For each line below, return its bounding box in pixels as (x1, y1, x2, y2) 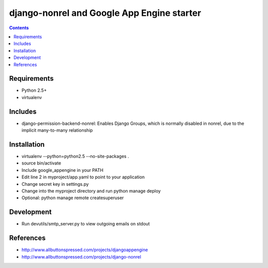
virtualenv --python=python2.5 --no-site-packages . (21, 154, 129, 159)
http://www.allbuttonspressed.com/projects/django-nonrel (21, 254, 141, 260)
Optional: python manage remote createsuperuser (21, 195, 124, 201)
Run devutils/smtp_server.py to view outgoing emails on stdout (21, 221, 150, 227)
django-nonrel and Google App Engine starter (9, 7, 201, 18)
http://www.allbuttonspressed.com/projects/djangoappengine (21, 247, 148, 253)
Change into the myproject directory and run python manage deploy (21, 188, 161, 194)
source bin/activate (21, 160, 62, 166)
